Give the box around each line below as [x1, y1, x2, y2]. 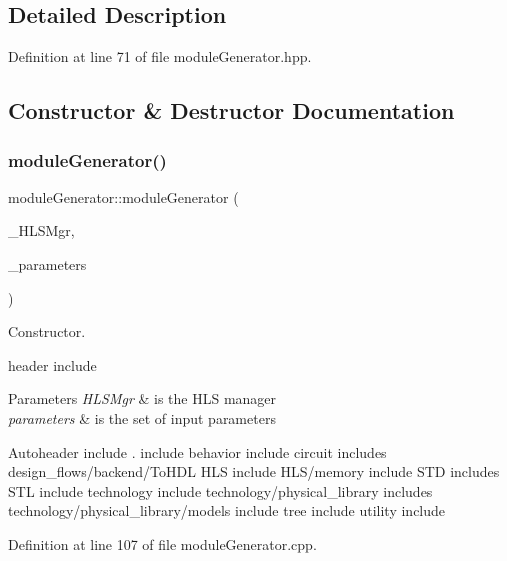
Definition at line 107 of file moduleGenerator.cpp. [8, 533, 317, 554]
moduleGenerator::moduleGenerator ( [8, 186, 239, 207]
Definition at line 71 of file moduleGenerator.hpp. [8, 46, 312, 67]
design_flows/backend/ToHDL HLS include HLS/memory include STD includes [8, 461, 500, 482]
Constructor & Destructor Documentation [8, 95, 455, 126]
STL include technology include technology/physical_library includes [8, 480, 433, 501]
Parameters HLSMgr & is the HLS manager [8, 388, 277, 409]
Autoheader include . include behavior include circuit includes [8, 441, 387, 462]
